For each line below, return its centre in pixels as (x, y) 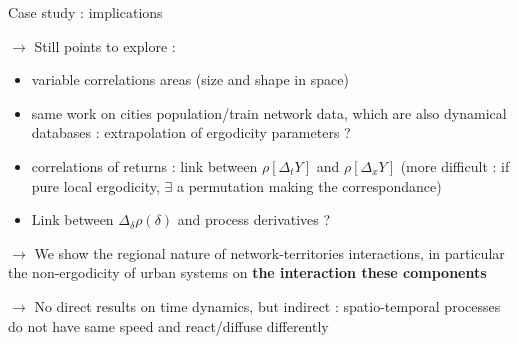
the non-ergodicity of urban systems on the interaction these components (247, 272)
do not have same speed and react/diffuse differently (168, 325)
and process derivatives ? (254, 219)
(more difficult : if (455, 165)
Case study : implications (85, 12)
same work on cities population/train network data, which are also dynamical (269, 112)
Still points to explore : (105, 45)
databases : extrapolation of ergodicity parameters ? (191, 132)
